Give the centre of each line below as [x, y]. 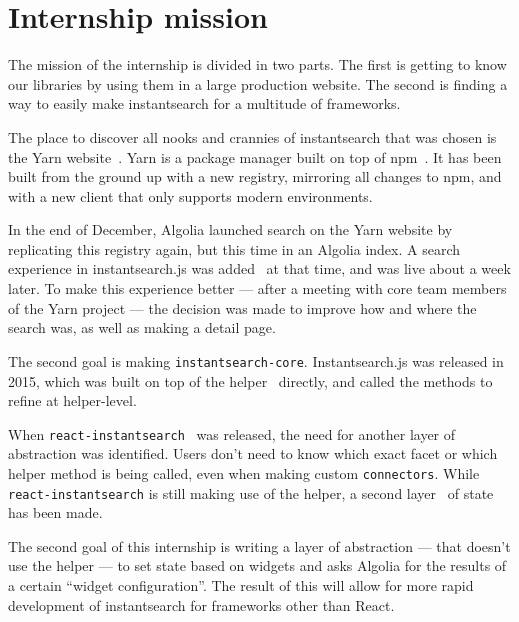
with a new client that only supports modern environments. [190, 195]
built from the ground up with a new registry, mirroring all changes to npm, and [255, 176]
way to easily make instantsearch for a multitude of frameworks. [204, 103]
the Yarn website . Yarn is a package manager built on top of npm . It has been [255, 156]
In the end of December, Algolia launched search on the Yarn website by [230, 229]
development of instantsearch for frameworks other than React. [201, 604]
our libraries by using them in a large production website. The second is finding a [258, 83]
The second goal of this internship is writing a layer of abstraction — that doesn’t [259, 545]
